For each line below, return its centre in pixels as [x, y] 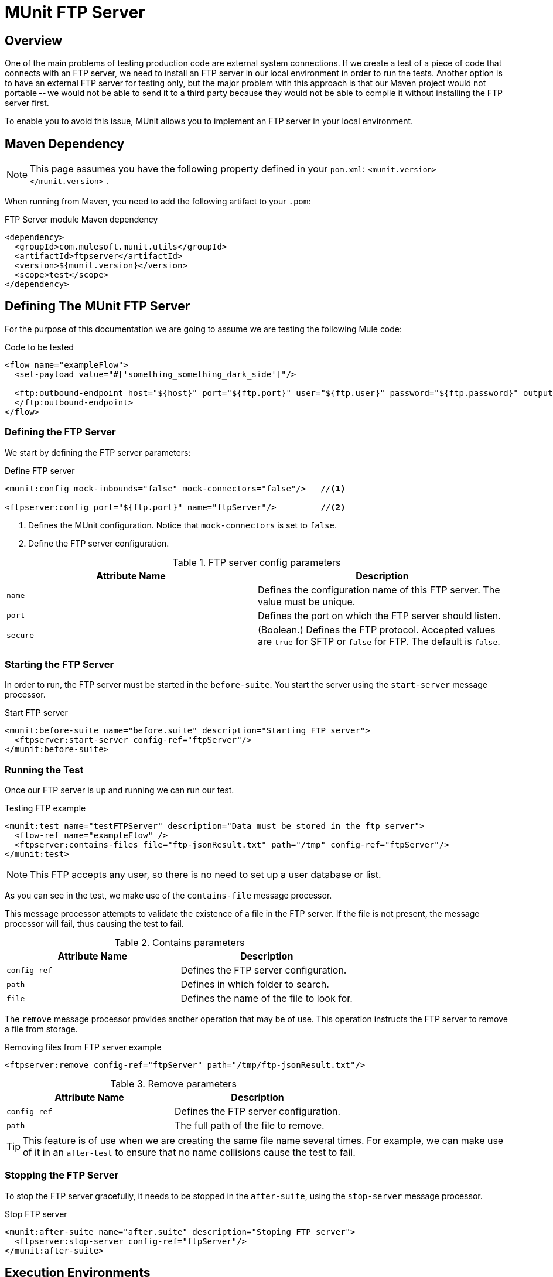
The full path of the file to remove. [250, 1126]
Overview [34, 40]
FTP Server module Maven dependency [81, 220]
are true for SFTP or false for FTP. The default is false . [379, 641]
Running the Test [44, 769]
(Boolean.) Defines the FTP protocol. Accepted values [377, 629]
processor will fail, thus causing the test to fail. [94, 924]
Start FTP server [36, 713]
